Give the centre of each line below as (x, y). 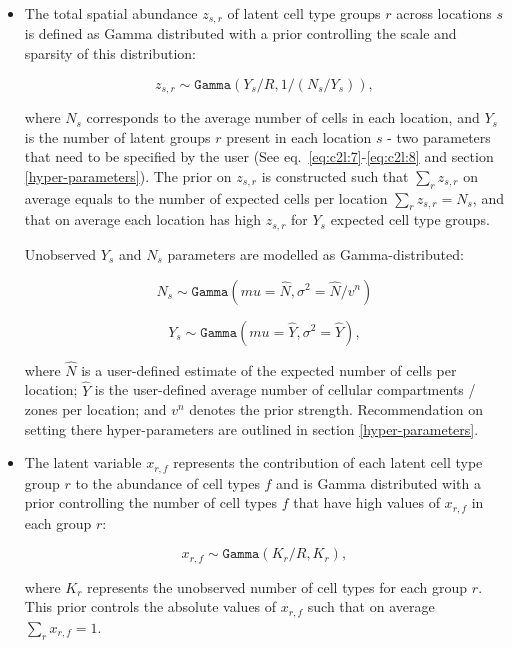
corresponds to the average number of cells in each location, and (283, 117)
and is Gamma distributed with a (378, 482)
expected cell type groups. (410, 219)
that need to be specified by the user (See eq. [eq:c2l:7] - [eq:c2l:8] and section (259, 156)
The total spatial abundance (111, 13)
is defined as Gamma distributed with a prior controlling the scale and (240, 33)
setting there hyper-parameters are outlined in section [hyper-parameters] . (251, 428)
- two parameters (439, 136)
